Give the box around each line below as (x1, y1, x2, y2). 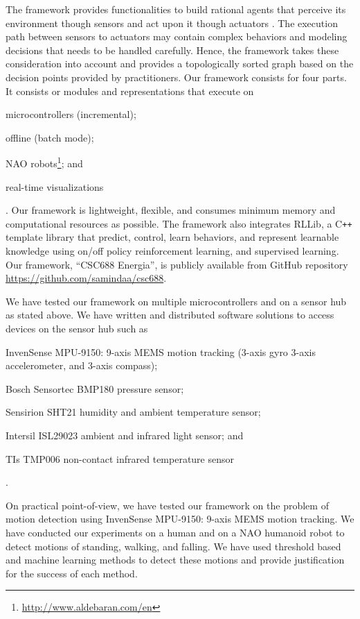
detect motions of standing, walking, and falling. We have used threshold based (6, 539, 341, 553)
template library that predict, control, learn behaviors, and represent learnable (6, 230, 339, 244)
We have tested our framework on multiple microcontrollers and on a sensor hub (6, 294, 347, 308)
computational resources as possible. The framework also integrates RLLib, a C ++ (6, 216, 352, 230)
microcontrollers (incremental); (6, 107, 136, 121)
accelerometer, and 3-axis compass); (6, 358, 158, 373)
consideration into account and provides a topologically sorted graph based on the (6, 56, 354, 71)
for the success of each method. (6, 566, 138, 580)
